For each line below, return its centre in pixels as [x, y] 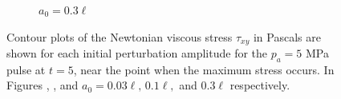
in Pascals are [287, 36]
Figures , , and [43, 85]
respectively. [260, 85]
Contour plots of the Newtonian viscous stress [120, 36]
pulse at [26, 69]
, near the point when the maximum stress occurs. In [204, 69]
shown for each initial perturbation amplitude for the [137, 53]
